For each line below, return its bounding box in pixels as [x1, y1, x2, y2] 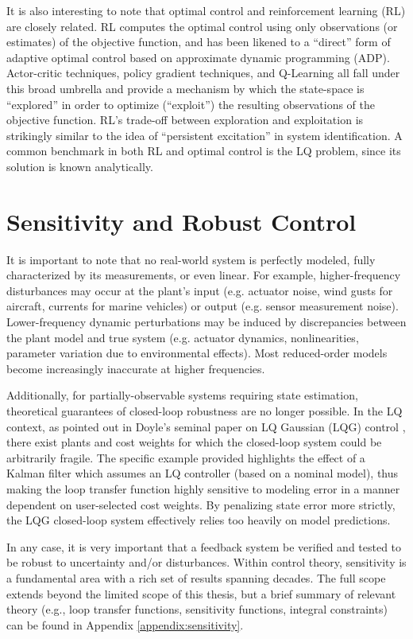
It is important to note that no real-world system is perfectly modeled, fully [6, 251, 376, 267]
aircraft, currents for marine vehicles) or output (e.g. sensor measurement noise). [6, 298, 399, 314]
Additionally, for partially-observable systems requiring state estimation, [6, 387, 358, 403]
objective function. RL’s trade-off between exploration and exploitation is [6, 111, 364, 128]
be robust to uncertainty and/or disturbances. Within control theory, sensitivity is [6, 554, 407, 571]
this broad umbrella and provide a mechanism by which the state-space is [6, 80, 365, 96]
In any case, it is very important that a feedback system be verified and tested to [6, 538, 402, 555]
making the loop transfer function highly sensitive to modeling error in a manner [6, 480, 400, 497]
